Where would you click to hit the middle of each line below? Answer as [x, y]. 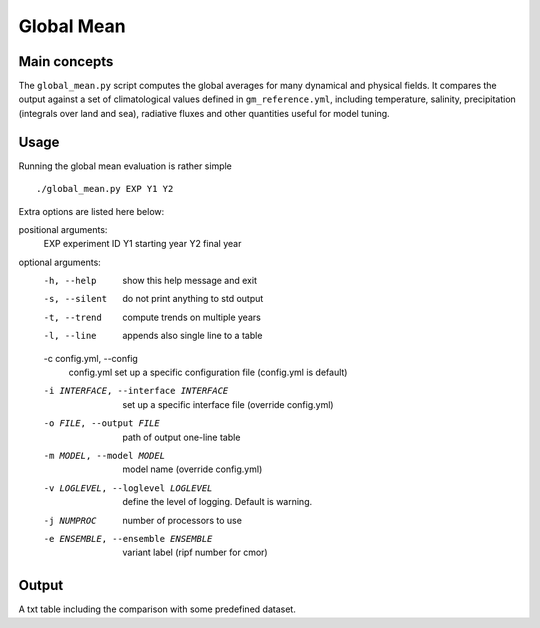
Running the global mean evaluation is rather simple [125, 166]
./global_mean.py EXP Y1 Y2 [105, 189]
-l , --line [70, 336]
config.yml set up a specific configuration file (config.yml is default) [208, 372]
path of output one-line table [181, 437]
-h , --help [70, 281]
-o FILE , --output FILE [101, 423]
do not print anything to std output [193, 299]
